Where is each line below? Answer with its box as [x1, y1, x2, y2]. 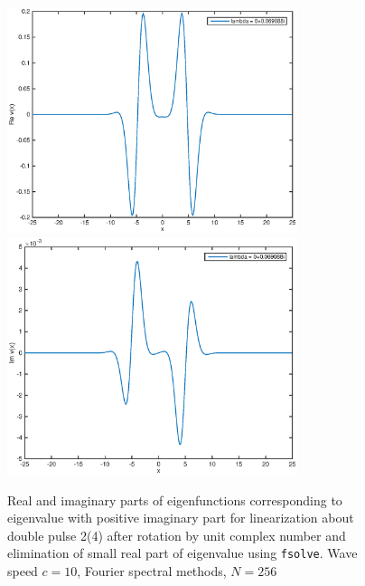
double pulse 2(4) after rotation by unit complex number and [7, 525, 346, 544]
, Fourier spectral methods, [77, 561, 227, 580]
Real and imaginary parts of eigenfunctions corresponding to [7, 490, 342, 509]
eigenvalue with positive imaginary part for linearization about [7, 508, 354, 527]
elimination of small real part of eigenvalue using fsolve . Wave [7, 543, 358, 562]
